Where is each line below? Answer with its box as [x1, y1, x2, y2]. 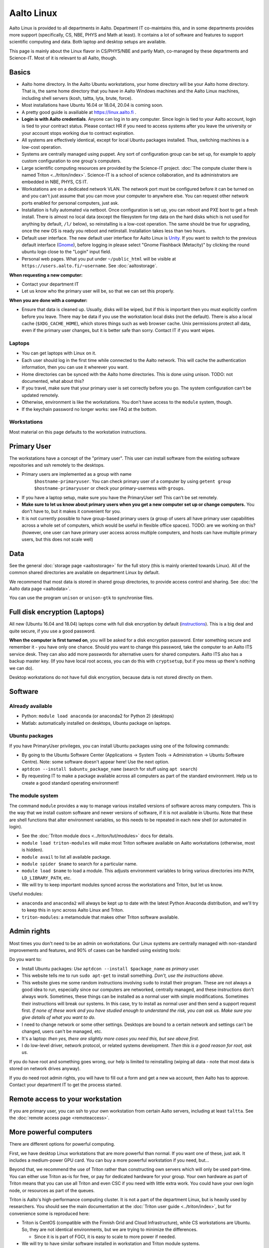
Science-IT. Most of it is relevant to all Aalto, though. [9, 55, 117, 61]
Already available [9, 702, 52, 709]
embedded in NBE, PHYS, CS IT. [21, 179, 88, 185]
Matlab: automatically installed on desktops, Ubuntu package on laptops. [21, 720, 171, 726]
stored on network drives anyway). [9, 1066, 81, 1072]
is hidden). [21, 847, 44, 853]
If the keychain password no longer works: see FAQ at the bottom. [21, 406, 157, 412]
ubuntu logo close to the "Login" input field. [21, 249, 112, 255]
